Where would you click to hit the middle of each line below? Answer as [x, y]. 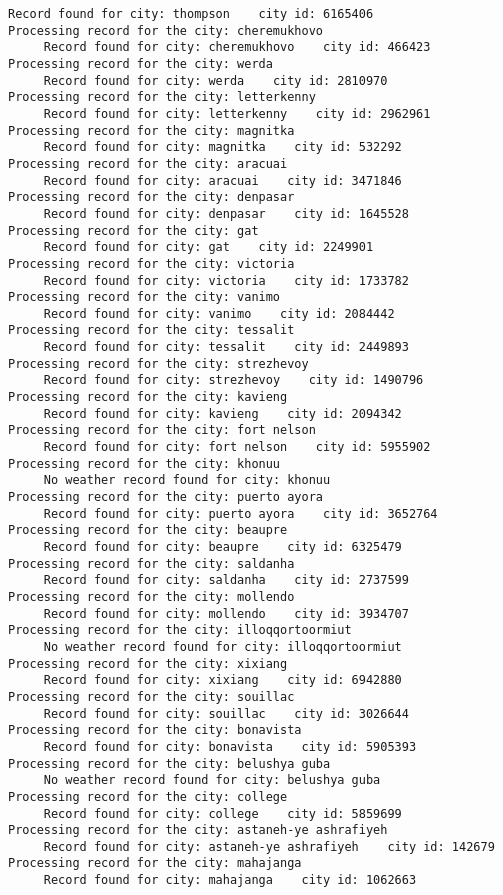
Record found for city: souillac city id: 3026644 [226, 713]
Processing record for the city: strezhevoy [158, 363]
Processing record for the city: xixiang [148, 663]
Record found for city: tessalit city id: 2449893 [226, 347]
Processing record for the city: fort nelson [162, 430]
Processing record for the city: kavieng [148, 397]
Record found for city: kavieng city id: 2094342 [222, 413]
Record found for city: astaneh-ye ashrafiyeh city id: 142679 [269, 846]
